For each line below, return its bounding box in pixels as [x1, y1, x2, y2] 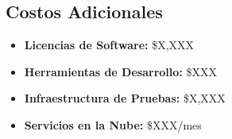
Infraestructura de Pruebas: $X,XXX [24, 90, 226, 106]
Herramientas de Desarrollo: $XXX [24, 63, 217, 79]
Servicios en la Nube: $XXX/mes [24, 116, 202, 133]
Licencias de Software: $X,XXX [24, 37, 195, 53]
